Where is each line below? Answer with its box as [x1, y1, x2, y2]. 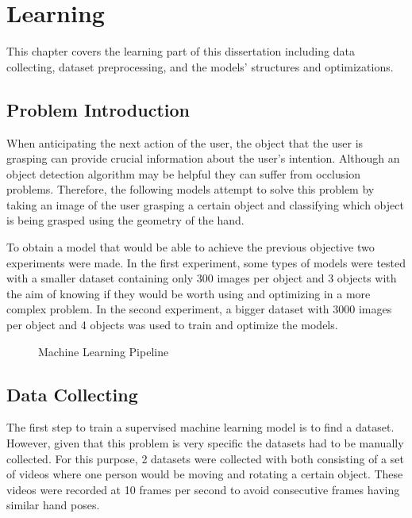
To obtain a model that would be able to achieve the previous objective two [6, 239, 375, 255]
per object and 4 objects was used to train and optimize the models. [6, 317, 338, 333]
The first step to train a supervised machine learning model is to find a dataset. [6, 419, 395, 436]
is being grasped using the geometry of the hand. [6, 212, 245, 228]
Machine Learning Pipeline [38, 343, 169, 359]
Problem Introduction [6, 97, 191, 121]
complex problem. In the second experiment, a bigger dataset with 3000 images [6, 301, 392, 317]
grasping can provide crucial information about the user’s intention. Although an [6, 150, 400, 167]
